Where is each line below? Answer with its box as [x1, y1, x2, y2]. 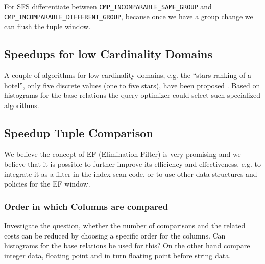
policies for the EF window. [4, 178, 90, 189]
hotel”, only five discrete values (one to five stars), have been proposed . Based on [4, 80, 260, 90]
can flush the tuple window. [4, 21, 91, 32]
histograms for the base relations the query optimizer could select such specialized [4, 90, 260, 100]
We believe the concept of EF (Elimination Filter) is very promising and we [4, 148, 241, 159]
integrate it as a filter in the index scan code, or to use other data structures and [4, 168, 257, 179]
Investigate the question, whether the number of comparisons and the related [4, 220, 246, 231]
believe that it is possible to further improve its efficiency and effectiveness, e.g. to [4, 159, 261, 169]
